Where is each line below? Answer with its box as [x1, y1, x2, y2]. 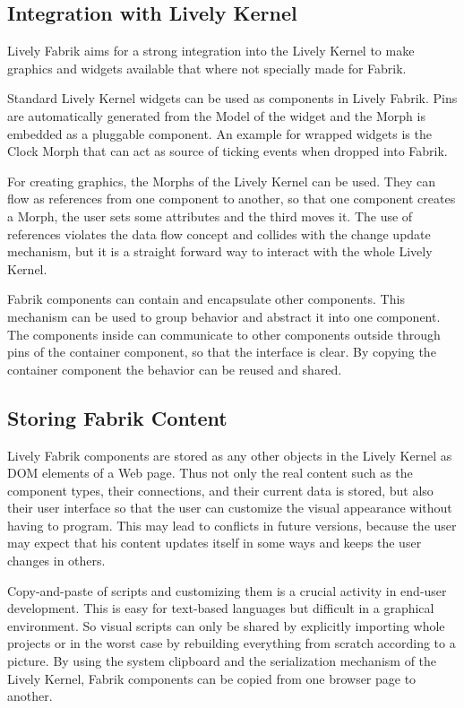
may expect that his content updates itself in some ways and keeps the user [7, 533, 422, 552]
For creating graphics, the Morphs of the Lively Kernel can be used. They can [7, 171, 435, 190]
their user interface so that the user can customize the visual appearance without [7, 498, 452, 517]
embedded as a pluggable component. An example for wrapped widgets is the [7, 124, 432, 142]
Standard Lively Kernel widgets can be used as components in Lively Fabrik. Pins [7, 89, 458, 108]
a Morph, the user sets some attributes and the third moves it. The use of [7, 206, 413, 225]
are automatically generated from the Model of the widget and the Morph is [7, 106, 425, 125]
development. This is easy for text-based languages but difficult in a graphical [7, 599, 434, 617]
